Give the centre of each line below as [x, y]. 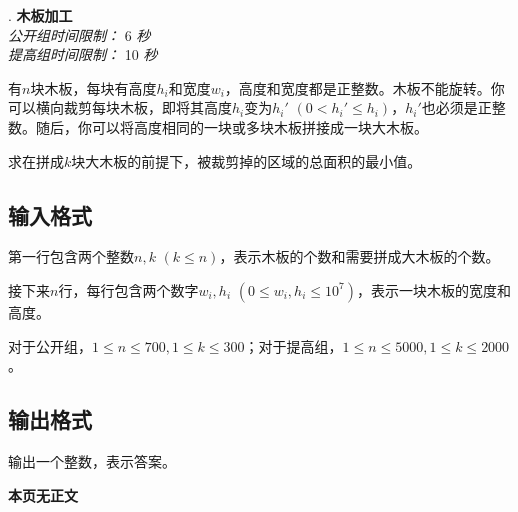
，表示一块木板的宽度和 [433, 289]
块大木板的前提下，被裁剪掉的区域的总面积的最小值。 [246, 160]
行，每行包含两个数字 [128, 289]
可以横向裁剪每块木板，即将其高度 [120, 107]
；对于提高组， [293, 345]
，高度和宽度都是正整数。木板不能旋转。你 [364, 87]
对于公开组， [50, 345]
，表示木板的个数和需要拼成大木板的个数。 [359, 256]
